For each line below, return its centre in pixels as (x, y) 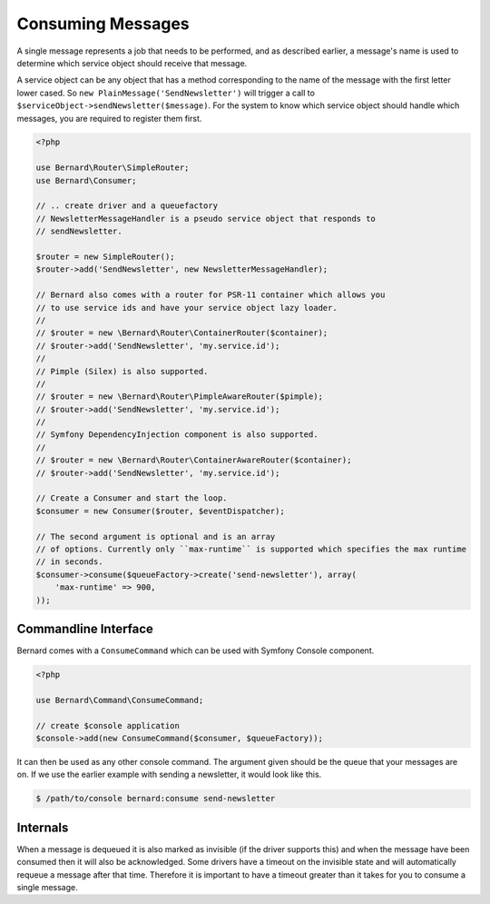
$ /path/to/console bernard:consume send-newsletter (156, 799)
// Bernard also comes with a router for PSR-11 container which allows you (211, 295)
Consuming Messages (103, 24)
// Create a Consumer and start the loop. (132, 498)
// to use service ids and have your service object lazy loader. (186, 308)
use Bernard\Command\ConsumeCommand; (120, 700)
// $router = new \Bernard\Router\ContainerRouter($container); (182, 333)
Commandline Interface (85, 628)
